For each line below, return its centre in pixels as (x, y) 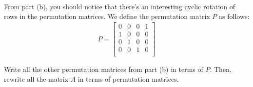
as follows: (234, 16)
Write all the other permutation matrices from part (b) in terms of (104, 69)
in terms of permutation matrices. (128, 78)
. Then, (221, 69)
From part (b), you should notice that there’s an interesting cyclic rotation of (119, 6)
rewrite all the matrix (36, 78)
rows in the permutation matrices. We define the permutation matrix (107, 16)
